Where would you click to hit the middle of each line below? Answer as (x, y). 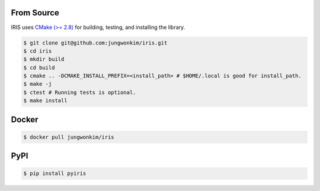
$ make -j (38, 84)
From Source (35, 13)
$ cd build (39, 67)
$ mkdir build (44, 59)
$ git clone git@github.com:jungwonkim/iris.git (95, 43)
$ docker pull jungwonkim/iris (69, 137)
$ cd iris (38, 51)
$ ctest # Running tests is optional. (80, 92)
